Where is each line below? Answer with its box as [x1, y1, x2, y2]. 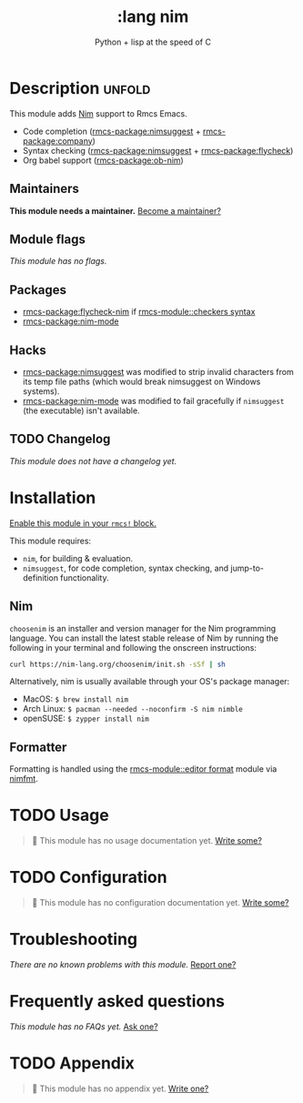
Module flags [9, 231, 86, 247]
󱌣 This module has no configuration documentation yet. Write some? [31, 897, 289, 908]
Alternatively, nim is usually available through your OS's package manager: [9, 676, 290, 687]
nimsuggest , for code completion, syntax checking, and [22, 562, 229, 573]
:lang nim [116, 6, 189, 27]
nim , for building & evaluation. [22, 552, 134, 563]
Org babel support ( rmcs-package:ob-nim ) [22, 155, 184, 166]
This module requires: [9, 535, 92, 546]
